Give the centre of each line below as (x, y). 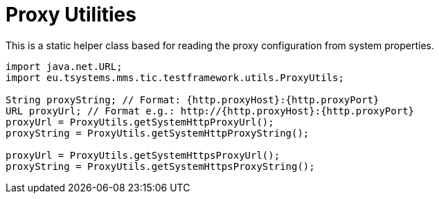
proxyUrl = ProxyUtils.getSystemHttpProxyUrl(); (140, 122)
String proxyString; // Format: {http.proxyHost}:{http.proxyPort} (192, 99)
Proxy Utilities (71, 15)
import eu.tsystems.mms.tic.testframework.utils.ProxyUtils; (175, 77)
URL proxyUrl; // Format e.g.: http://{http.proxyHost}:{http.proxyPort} (210, 111)
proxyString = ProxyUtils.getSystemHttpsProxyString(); (160, 166)
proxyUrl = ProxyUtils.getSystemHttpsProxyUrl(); (143, 155)
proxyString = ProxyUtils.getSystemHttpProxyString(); (158, 133)
